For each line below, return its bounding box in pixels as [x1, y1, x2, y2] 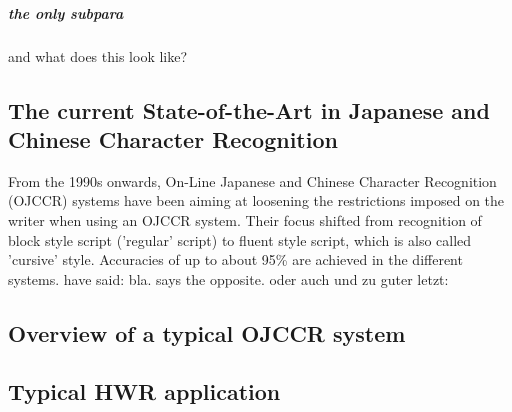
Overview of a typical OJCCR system [8, 317, 406, 348]
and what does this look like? [8, 45, 188, 66]
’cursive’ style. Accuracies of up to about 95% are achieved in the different [8, 249, 463, 270]
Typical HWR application [8, 376, 281, 407]
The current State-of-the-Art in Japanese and [8, 94, 490, 125]
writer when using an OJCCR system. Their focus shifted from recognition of [8, 209, 482, 230]
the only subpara [8, 2, 124, 23]
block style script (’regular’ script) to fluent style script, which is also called [8, 229, 472, 250]
